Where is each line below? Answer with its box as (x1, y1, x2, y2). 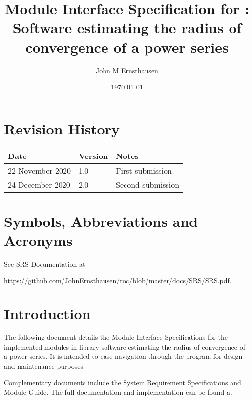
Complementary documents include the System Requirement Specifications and (4, 377, 241, 387)
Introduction (4, 304, 91, 324)
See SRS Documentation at (4, 258, 85, 268)
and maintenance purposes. (4, 361, 85, 371)
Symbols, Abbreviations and (4, 211, 198, 231)
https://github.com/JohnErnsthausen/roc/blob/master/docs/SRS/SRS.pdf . (4, 275, 231, 285)
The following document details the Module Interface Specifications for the (4, 332, 228, 342)
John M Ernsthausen (96, 65, 158, 75)
